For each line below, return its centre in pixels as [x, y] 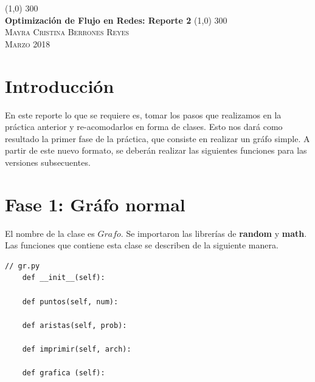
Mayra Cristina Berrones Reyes [67, 32]
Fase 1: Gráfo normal [95, 204]
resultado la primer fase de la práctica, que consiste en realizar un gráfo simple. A [157, 138]
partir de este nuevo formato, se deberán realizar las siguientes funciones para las [156, 150]
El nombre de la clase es [50, 233]
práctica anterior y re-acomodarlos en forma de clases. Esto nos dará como [144, 127]
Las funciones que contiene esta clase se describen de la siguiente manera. [142, 245]
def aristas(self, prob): [74, 325]
